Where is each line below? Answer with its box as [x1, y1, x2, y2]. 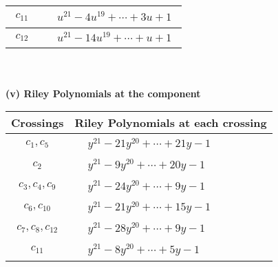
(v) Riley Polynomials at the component [6, 86, 201, 100]
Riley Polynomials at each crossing [74, 115, 267, 131]
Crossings [11, 115, 64, 131]
